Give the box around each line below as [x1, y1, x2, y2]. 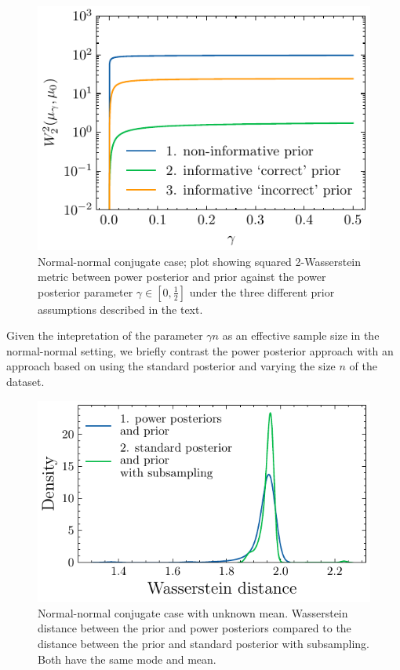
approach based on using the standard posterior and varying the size [6, 358, 336, 374]
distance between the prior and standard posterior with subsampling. [38, 635, 369, 652]
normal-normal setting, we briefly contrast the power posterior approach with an [6, 342, 394, 359]
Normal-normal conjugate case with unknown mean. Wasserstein [38, 604, 348, 621]
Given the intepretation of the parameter [6, 327, 203, 344]
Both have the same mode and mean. [38, 650, 216, 667]
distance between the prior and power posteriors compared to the [38, 620, 351, 636]
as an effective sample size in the [222, 327, 380, 344]
